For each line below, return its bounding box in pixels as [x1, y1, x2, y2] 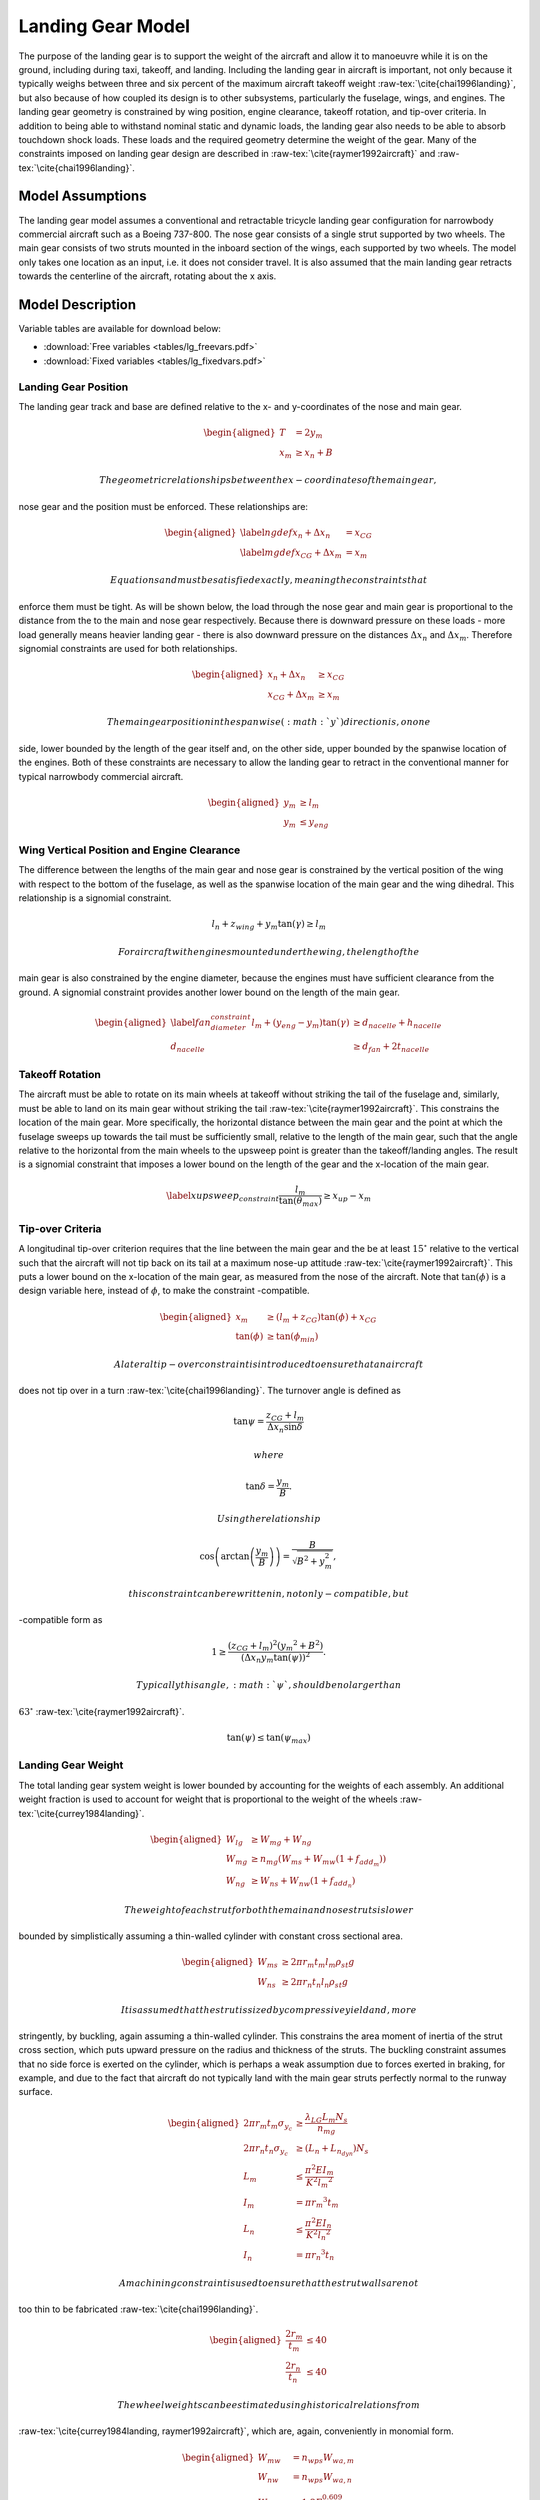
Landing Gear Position [18, 380, 129, 394]
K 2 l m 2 [305, 2175, 333, 2190]
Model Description [18, 296, 137, 313]
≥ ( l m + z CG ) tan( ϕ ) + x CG [266, 1311, 377, 1325]
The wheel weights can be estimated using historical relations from [117, 2399, 420, 2410]
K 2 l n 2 [305, 2227, 331, 2243]
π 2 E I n [305, 2215, 332, 2231]
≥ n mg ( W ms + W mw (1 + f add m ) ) [250, 1853, 387, 1869]
